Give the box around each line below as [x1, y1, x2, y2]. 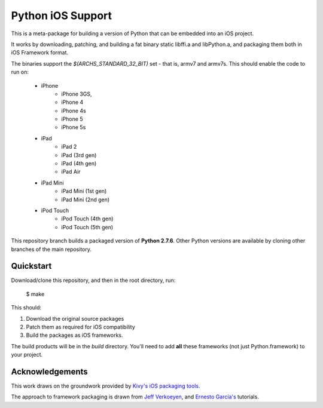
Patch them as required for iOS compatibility [26, 323, 136, 330]
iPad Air [61, 168, 81, 176]
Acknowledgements [11, 366, 88, 376]
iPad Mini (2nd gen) [61, 196, 110, 203]
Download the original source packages [26, 315, 124, 322]
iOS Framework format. [11, 49, 69, 56]
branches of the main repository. [11, 246, 92, 253]
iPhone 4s [61, 107, 86, 114]
